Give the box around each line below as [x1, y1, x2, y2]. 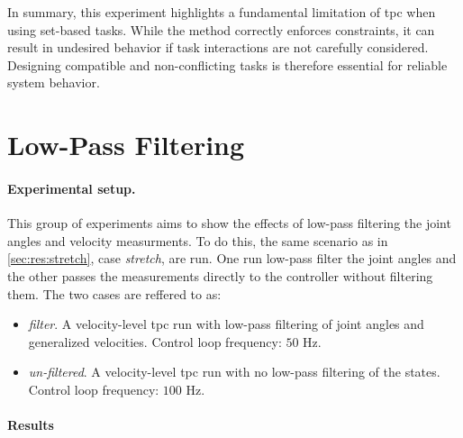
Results [7, 415, 54, 434]
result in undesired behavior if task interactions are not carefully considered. [7, 38, 429, 57]
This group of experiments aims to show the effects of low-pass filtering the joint [7, 214, 451, 233]
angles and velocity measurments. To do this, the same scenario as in [7, 231, 388, 250]
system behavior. [7, 73, 100, 92]
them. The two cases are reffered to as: [7, 284, 222, 303]
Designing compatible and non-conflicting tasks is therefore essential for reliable [7, 55, 448, 74]
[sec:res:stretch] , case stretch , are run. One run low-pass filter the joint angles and [7, 249, 457, 268]
